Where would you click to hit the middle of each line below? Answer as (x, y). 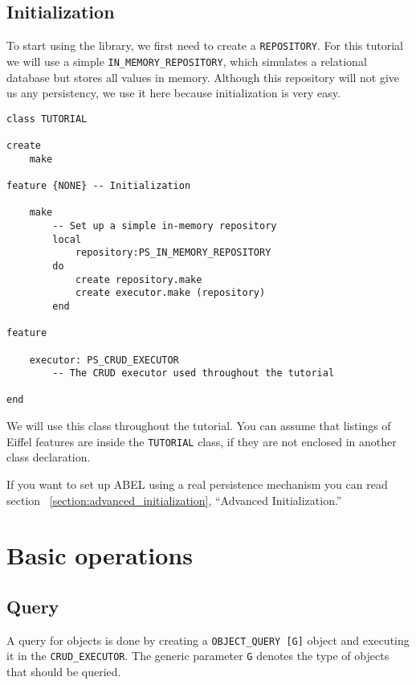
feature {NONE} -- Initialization (99, 185)
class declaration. (49, 457)
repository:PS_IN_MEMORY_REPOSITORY (173, 253)
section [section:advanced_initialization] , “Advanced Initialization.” (174, 500)
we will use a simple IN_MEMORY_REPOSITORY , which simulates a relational (187, 61)
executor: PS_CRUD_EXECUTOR (104, 360)
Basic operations (100, 555)
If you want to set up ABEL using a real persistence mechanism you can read (197, 484)
